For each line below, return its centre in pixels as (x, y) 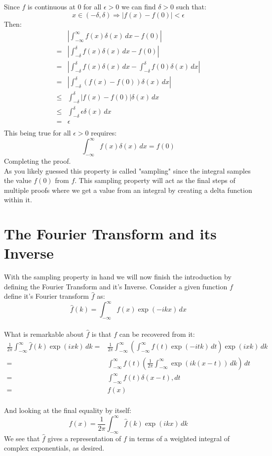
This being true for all (38, 133)
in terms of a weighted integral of (179, 438)
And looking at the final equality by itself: (68, 410)
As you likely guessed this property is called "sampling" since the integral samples (127, 170)
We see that (22, 438)
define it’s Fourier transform (47, 296)
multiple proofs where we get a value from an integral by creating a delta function (128, 190)
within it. (18, 200)
